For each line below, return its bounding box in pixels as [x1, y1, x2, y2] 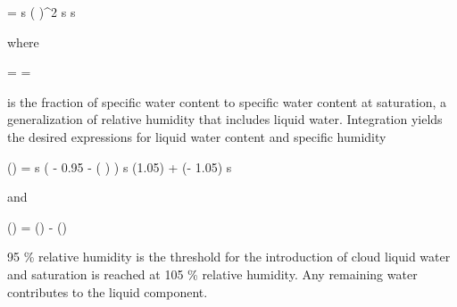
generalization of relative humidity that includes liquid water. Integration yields [7, 110, 443, 129]
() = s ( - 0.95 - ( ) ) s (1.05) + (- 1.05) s [7, 157, 232, 176]
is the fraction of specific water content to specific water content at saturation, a [7, 92, 446, 111]
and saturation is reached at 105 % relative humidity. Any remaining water [7, 264, 418, 283]
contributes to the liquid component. [7, 282, 208, 301]
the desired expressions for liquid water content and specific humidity [7, 127, 386, 145]
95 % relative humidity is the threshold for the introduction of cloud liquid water [7, 247, 451, 266]
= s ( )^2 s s [7, 3, 76, 21]
